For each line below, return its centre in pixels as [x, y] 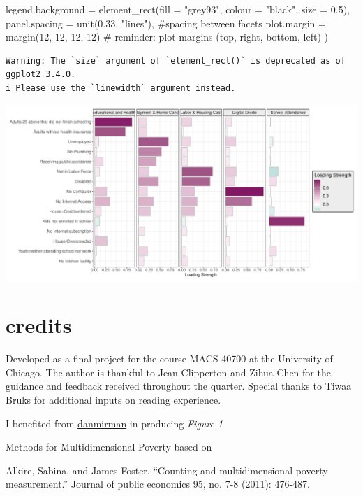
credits [39, 325]
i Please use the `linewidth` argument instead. [121, 88]
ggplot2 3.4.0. [41, 75]
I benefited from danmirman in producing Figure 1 [114, 423]
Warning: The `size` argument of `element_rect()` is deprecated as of [176, 61]
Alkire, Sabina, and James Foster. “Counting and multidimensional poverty [167, 470]
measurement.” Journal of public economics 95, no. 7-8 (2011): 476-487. [158, 484]
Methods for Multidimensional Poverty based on [109, 447]
